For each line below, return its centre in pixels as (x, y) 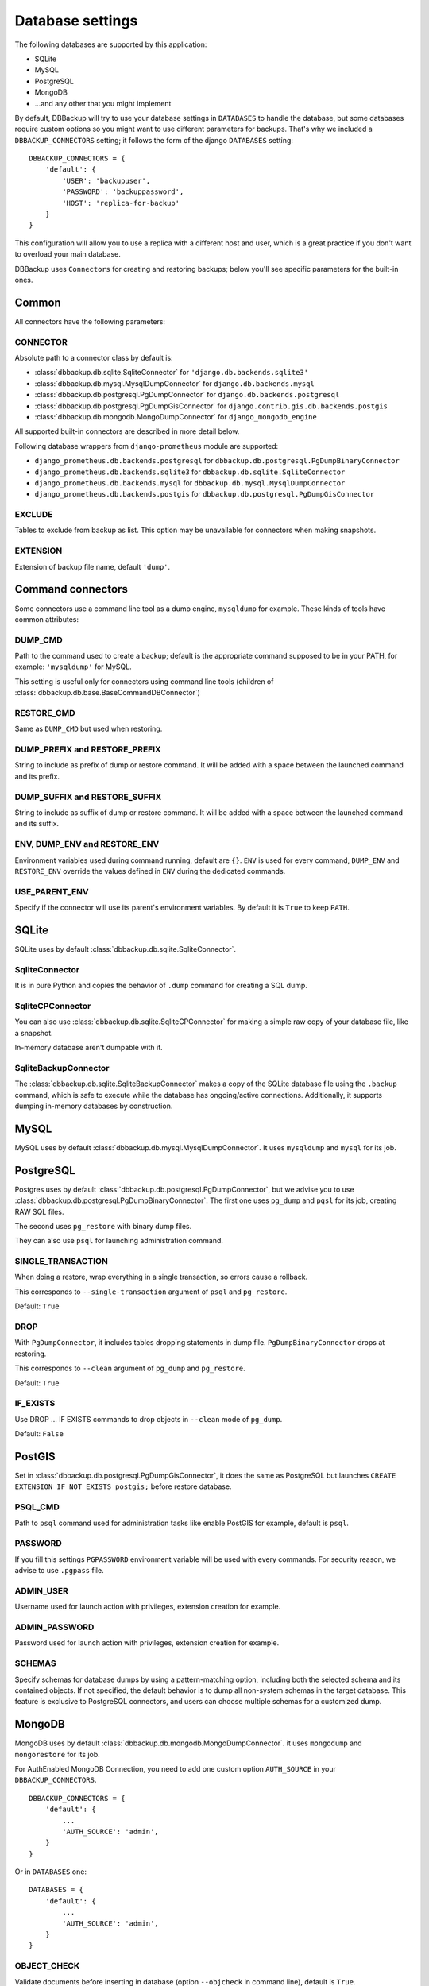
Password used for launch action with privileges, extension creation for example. (147, 1643)
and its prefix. (37, 776)
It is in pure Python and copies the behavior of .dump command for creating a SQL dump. (161, 986)
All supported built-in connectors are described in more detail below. (127, 431)
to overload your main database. (68, 254)
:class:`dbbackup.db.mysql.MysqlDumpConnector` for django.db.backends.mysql (175, 383)
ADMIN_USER (42, 1590)
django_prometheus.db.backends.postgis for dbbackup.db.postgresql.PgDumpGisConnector (205, 494)
